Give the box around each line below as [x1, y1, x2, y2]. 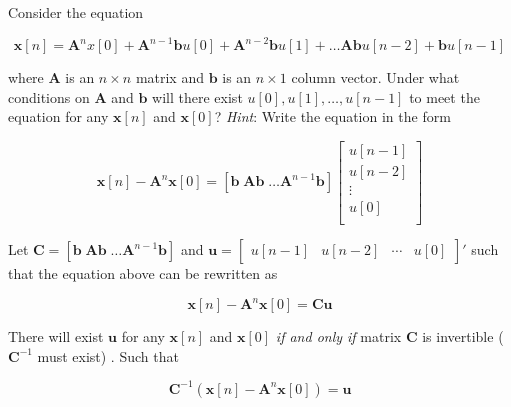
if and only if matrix [275, 326, 402, 347]
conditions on [8, 86, 90, 107]
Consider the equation [8, 2, 144, 22]
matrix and [135, 67, 204, 88]
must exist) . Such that [37, 345, 179, 366]
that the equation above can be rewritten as [8, 263, 278, 284]
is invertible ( [422, 326, 504, 347]
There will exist [8, 326, 104, 347]
